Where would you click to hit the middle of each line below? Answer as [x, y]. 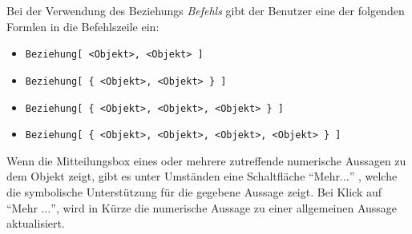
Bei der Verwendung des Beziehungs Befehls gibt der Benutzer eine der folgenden [206, 10]
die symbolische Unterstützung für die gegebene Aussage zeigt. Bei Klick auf [194, 192]
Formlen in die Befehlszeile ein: [83, 26]
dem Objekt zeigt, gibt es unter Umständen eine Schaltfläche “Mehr [173, 176]
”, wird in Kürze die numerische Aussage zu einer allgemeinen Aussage [224, 207]
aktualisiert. [36, 223]
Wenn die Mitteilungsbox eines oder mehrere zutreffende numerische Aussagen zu [206, 160]
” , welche [373, 176]
